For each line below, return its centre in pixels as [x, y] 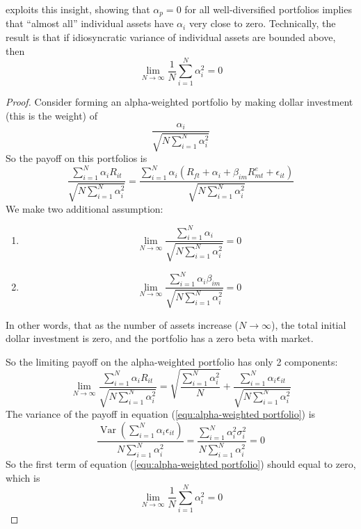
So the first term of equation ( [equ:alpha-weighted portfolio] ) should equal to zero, [181, 463]
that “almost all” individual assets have [90, 23]
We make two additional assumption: [85, 208]
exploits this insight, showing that [78, 9]
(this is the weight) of [51, 115]
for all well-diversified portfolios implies [268, 9]
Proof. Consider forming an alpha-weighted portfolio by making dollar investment [179, 102]
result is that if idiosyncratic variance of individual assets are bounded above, [171, 37]
